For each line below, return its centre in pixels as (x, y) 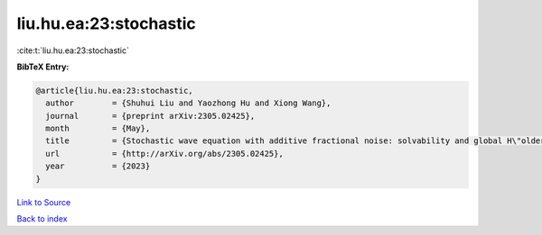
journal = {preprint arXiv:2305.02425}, (150, 116)
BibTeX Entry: (43, 67)
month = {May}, (98, 129)
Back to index (42, 219)
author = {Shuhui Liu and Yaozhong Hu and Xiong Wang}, (188, 103)
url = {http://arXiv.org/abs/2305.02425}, (164, 154)
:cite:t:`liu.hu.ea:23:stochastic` (73, 50)
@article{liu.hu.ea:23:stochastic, (114, 90)
